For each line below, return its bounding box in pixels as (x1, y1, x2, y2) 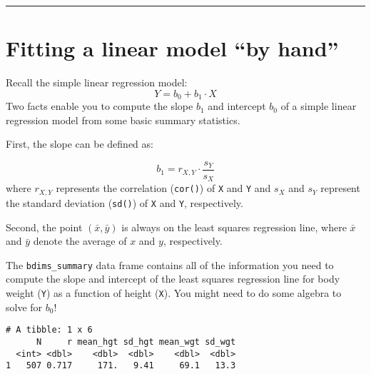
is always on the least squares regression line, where (121, 219, 347, 234)
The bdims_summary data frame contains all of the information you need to (6, 257, 334, 272)
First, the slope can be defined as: (6, 136, 153, 151)
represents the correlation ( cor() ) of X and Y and (56, 181, 271, 196)
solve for (6, 299, 43, 314)
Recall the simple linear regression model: (6, 75, 188, 90)
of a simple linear (280, 98, 357, 113)
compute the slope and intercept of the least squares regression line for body (6, 271, 340, 286)
